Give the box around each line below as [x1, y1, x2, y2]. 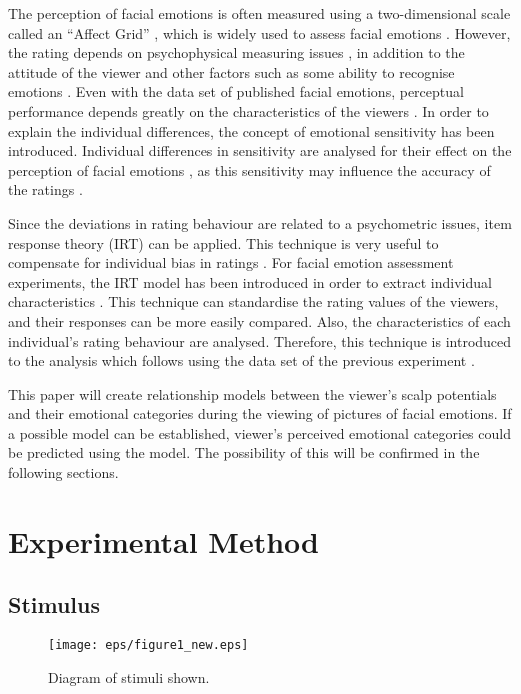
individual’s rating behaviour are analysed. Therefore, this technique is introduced [8, 330, 512, 351]
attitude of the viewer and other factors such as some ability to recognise [8, 61, 455, 82]
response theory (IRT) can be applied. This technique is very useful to [8, 232, 439, 253]
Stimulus [8, 589, 101, 620]
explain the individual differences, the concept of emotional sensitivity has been [8, 120, 495, 141]
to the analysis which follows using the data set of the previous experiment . [8, 350, 475, 371]
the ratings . [8, 179, 83, 200]
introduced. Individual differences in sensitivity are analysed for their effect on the [8, 140, 512, 161]
